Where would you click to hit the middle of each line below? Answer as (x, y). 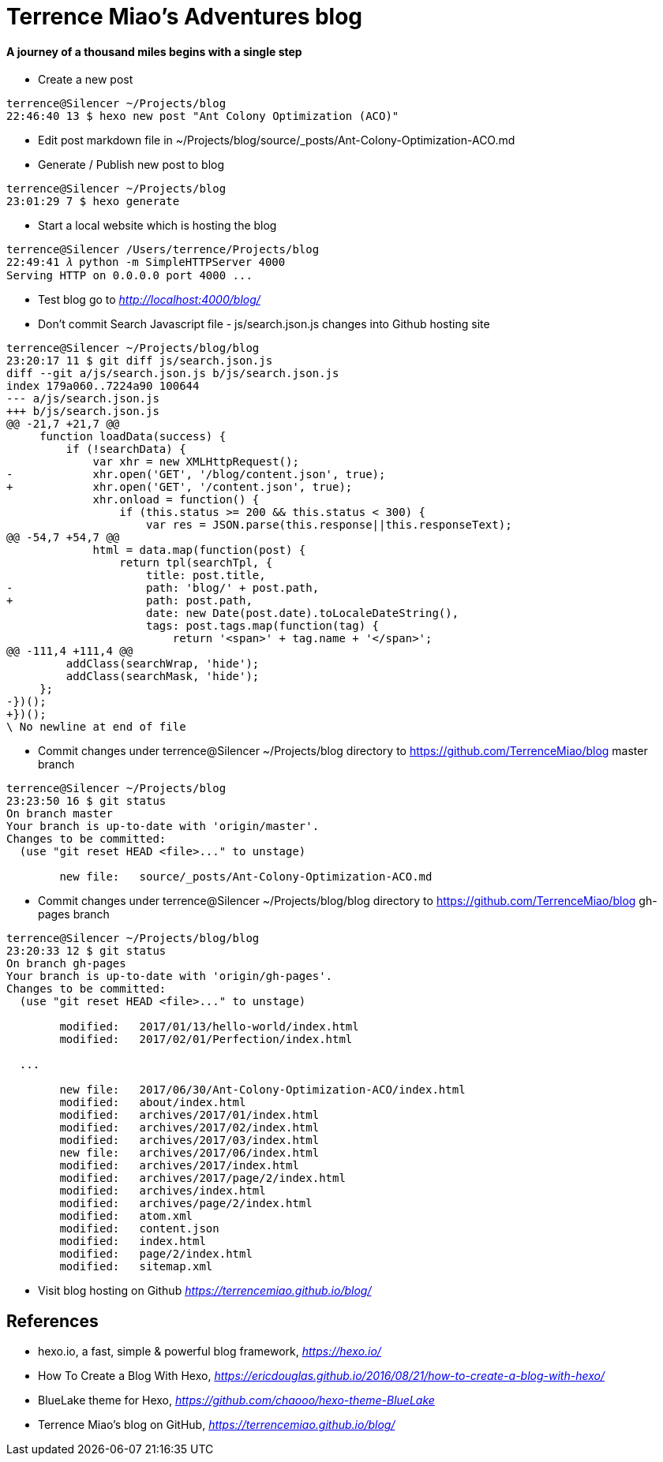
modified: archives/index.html (163, 1191)
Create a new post (86, 80)
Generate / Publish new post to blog (131, 165)
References (52, 1321)
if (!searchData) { (126, 449)
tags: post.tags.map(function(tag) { (263, 626)
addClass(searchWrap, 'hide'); (163, 664)
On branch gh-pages (66, 964)
